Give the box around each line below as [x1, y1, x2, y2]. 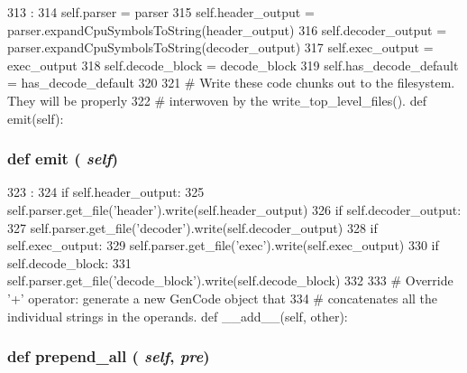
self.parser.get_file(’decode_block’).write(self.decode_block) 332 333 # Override [7, 271, 453, 290]
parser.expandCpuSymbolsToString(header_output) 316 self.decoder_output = [7, 20, 447, 39]
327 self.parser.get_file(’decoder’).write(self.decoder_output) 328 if [7, 218, 378, 237]
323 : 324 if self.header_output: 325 [7, 182, 205, 201]
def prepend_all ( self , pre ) [7, 345, 210, 368]
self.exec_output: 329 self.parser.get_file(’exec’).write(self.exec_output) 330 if [7, 236, 439, 255]
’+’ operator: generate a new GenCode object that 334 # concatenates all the [7, 288, 438, 307]
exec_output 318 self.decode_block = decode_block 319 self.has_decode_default [7, 55, 459, 74]
